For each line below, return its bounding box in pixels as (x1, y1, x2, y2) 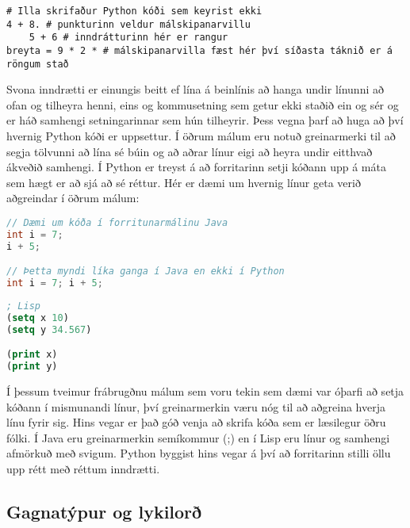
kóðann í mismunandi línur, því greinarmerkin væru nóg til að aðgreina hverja (6, 398, 385, 415)
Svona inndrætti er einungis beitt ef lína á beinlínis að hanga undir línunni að (6, 81, 384, 98)
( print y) (6, 361, 58, 373)
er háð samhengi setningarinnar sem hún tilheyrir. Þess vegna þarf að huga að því (6, 112, 404, 128)
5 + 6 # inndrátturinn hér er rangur (29, 32, 228, 44)
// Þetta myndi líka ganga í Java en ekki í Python (6, 266, 285, 277)
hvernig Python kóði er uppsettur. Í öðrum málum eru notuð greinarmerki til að (6, 128, 396, 144)
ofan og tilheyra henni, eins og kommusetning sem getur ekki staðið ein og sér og (6, 96, 399, 113)
